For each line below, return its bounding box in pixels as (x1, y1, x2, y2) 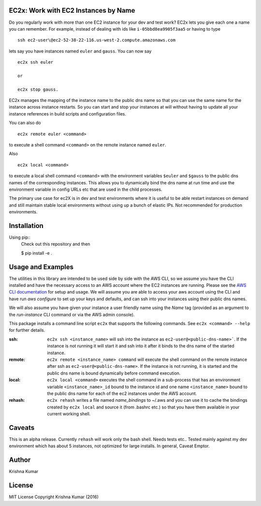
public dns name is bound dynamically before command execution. (47, 370, 181, 376)
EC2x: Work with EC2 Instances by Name (9, 6, 135, 15)
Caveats (9, 424, 35, 432)
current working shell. (47, 411, 91, 417)
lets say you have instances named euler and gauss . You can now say (9, 48, 152, 54)
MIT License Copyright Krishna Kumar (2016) (9, 494, 99, 500)
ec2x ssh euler (17, 60, 54, 65)
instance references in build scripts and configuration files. (9, 111, 127, 116)
